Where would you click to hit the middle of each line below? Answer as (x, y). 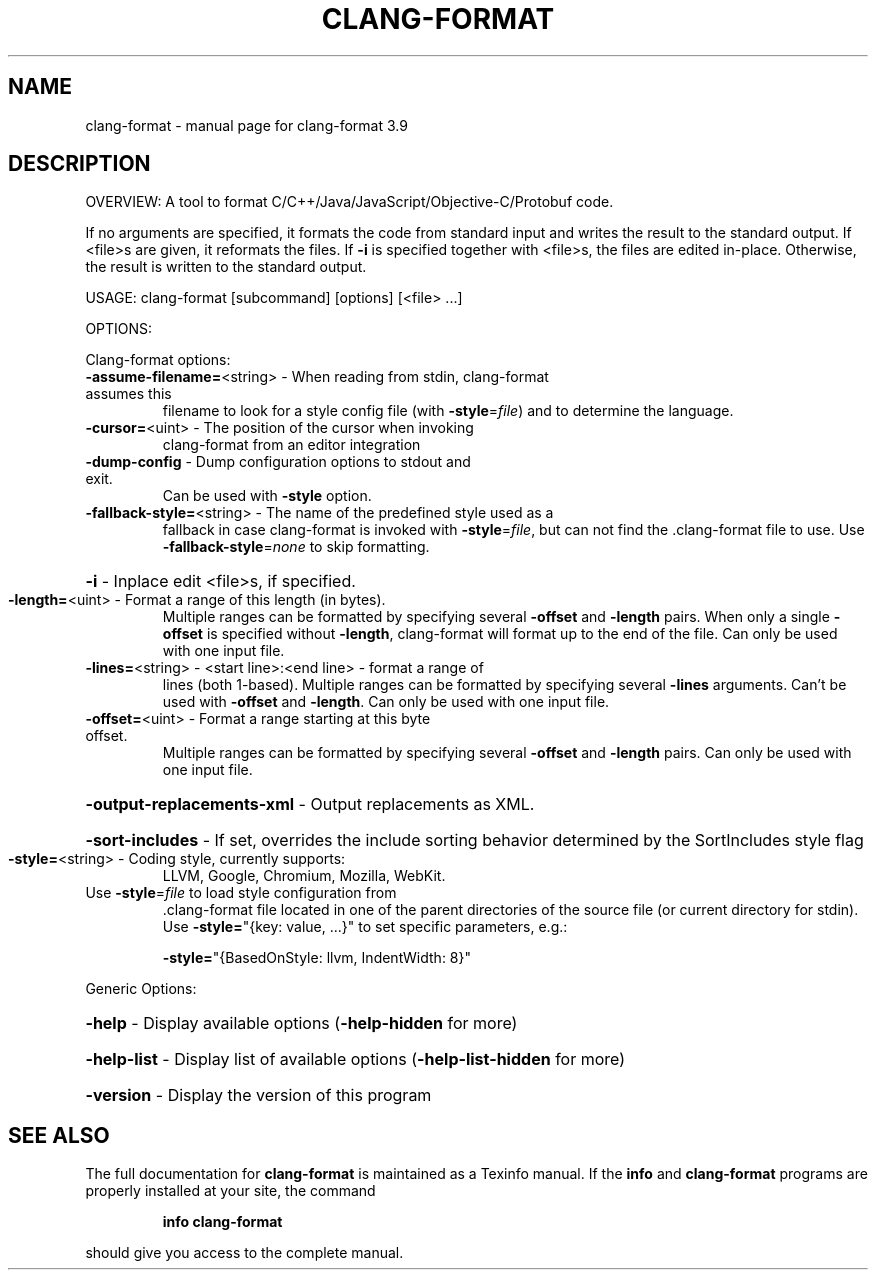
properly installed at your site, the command (230, 1191)
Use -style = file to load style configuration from (241, 893)
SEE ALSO (59, 1135)
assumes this (128, 394)
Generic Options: (141, 989)
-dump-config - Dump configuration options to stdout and (278, 462)
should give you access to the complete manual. (244, 1253)
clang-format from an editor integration (291, 445)
